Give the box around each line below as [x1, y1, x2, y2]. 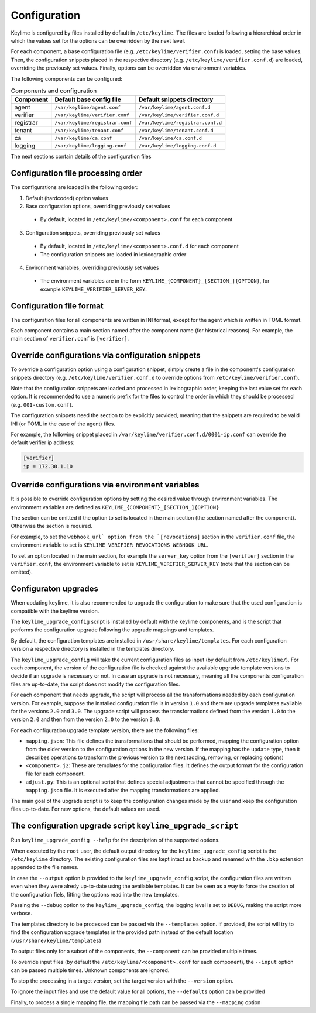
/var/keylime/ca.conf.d [138, 135, 202, 141]
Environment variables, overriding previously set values [25, 264, 159, 271]
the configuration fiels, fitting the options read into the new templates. [11, 891, 180, 898]
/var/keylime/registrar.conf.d [138, 119, 222, 126]
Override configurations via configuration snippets [11, 351, 201, 360]
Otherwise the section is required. [11, 523, 93, 530]
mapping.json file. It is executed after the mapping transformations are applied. [25, 787, 221, 794]
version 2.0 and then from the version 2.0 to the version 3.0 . [11, 716, 161, 723]
